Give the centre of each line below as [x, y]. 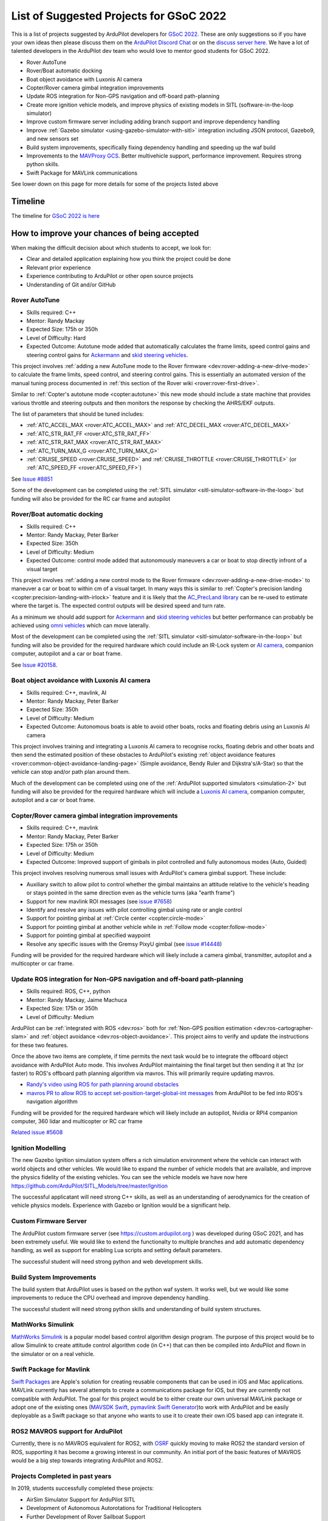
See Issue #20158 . [34, 665]
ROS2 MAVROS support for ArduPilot [67, 1432]
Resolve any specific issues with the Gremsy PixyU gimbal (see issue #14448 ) [124, 944]
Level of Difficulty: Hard [56, 338]
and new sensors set [53, 139]
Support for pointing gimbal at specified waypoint [89, 935]
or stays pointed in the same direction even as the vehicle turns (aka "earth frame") [131, 893]
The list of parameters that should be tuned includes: [77, 414]
